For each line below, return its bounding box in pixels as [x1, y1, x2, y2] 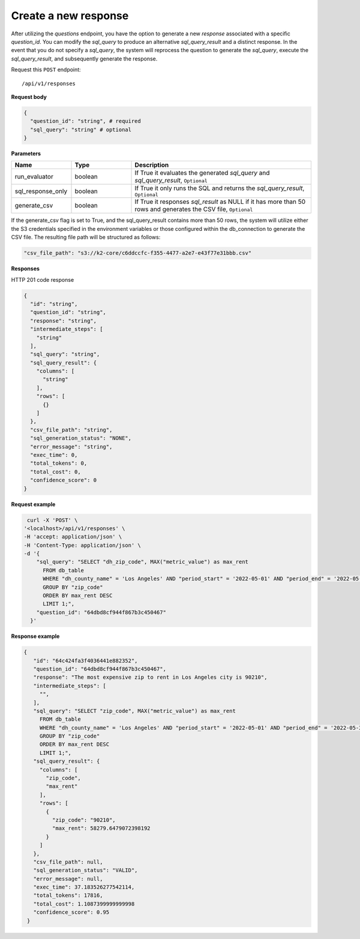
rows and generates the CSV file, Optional [134, 205, 253, 213]
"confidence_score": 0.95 [33, 909, 110, 916]
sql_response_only [14, 186, 68, 195]
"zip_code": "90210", [52, 816, 116, 823]
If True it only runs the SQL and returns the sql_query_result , [134, 184, 305, 192]
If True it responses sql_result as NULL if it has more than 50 [134, 198, 306, 206]
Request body [11, 93, 47, 100]
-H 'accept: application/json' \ [23, 534, 122, 540]
